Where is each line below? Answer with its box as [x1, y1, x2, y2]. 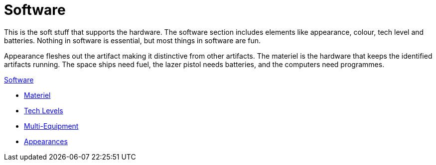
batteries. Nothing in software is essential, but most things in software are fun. [4, 36, 261, 45]
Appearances [24, 137, 68, 146]
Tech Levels [24, 106, 63, 115]
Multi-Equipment [24, 121, 79, 130]
